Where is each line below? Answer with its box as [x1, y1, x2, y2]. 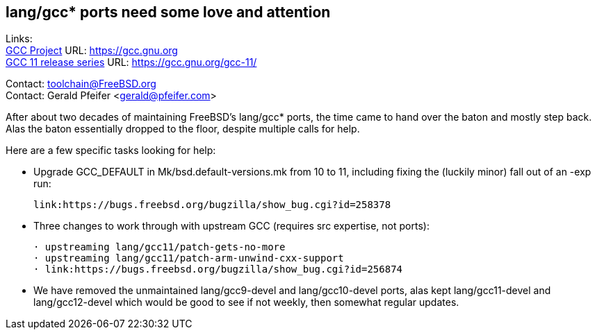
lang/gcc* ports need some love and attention [6, 3, 331, 21]
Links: [6, 33, 33, 45]
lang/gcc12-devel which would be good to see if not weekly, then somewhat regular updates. [33, 296, 459, 309]
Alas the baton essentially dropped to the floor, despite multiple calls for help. [6, 123, 360, 135]
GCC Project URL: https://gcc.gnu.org [6, 44, 178, 57]
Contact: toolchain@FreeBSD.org [6, 78, 156, 90]
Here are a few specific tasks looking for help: [6, 144, 216, 157]
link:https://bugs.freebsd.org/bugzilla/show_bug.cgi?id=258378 [33, 199, 391, 211]
